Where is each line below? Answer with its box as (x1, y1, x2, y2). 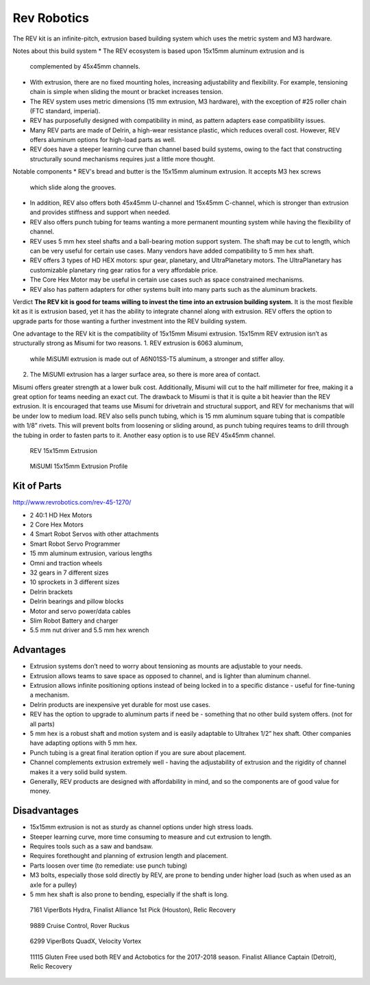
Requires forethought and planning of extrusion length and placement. (29, 852, 229, 860)
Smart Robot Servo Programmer (29, 540, 121, 548)
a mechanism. (29, 691, 70, 699)
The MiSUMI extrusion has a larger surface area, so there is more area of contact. (29, 371, 260, 379)
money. (29, 787, 51, 796)
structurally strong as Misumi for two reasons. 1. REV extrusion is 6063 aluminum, (12, 339, 243, 347)
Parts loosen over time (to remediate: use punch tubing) (29, 861, 188, 870)
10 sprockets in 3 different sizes (29, 578, 120, 586)
